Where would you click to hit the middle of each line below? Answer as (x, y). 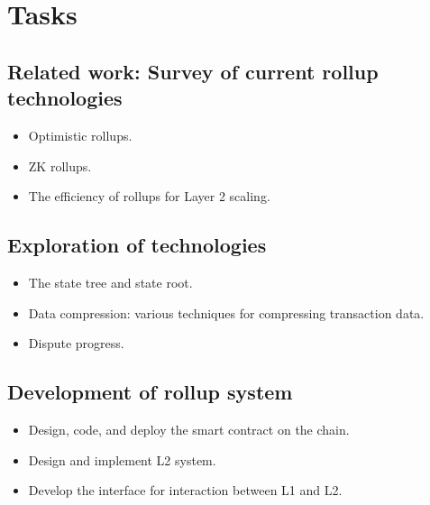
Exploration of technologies (137, 245)
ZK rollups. (60, 165)
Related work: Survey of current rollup (193, 71)
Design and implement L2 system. (122, 459)
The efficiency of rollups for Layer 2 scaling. (149, 196)
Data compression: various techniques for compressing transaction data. (226, 312)
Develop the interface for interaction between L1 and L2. (185, 490)
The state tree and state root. (110, 282)
